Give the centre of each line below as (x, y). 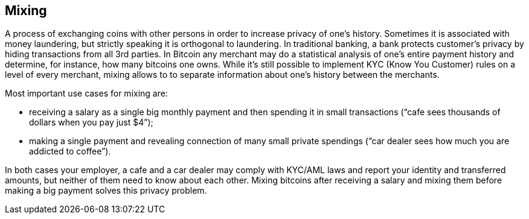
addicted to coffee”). (70, 151)
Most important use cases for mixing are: (86, 94)
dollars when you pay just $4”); (91, 122)
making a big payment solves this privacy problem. (106, 191)
